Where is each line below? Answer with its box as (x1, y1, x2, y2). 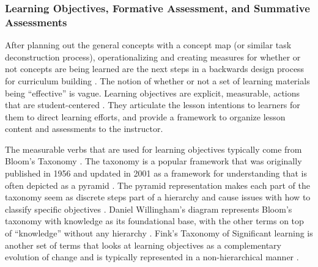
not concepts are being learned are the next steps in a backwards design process (5, 62, 305, 75)
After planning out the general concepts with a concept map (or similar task (5, 38, 292, 51)
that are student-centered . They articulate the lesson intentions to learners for (5, 98, 300, 111)
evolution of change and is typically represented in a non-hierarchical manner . (5, 251, 299, 263)
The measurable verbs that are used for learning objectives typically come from (5, 142, 302, 155)
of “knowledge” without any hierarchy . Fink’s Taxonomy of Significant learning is (5, 227, 313, 240)
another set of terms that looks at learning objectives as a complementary (5, 238, 282, 251)
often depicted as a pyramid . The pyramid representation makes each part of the (5, 178, 310, 191)
